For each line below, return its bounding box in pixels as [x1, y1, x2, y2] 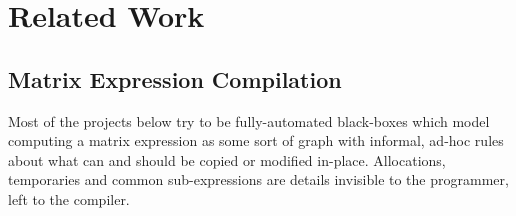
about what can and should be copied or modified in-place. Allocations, [8, 149, 446, 170]
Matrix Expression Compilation [8, 63, 342, 94]
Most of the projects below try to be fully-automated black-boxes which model [8, 110, 490, 131]
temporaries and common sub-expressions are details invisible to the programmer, [8, 169, 509, 190]
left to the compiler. [8, 188, 130, 209]
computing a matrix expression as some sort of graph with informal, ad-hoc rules [8, 130, 504, 151]
